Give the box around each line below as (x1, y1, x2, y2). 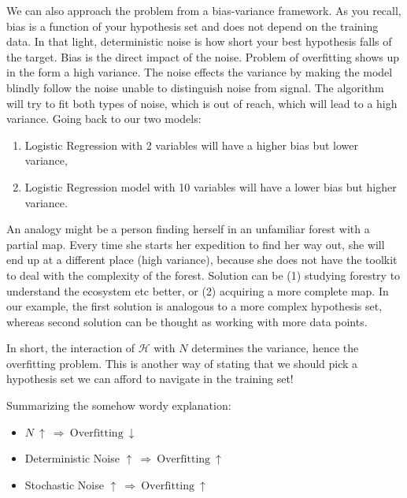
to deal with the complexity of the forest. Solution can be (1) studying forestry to (6, 266, 401, 283)
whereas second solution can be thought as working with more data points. (6, 313, 368, 329)
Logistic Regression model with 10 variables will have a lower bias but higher (24, 178, 397, 195)
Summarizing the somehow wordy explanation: (6, 397, 231, 414)
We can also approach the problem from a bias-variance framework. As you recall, (6, 2, 401, 18)
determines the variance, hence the (191, 340, 359, 356)
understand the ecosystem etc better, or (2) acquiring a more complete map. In (6, 282, 389, 299)
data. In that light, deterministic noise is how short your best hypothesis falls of (6, 33, 392, 50)
